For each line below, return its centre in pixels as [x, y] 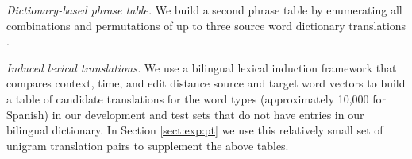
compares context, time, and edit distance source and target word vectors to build [206, 83]
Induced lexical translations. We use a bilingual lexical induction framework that [202, 67]
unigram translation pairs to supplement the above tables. [148, 145]
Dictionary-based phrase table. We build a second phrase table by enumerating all [204, 10]
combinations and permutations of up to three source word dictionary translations [206, 25]
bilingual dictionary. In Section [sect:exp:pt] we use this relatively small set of [195, 130]
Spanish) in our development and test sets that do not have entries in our [185, 114]
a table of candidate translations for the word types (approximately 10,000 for [196, 98]
